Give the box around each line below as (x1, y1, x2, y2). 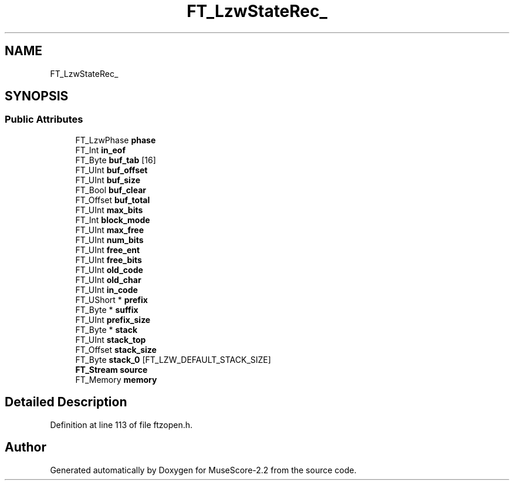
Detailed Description (5, 395, 127, 410)
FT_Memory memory (75, 374, 157, 385)
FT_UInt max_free (75, 224, 144, 235)
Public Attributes (5, 113, 83, 126)
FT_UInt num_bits (75, 234, 144, 245)
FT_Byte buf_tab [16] (75, 154, 156, 165)
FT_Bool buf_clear (75, 184, 146, 195)
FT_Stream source (75, 364, 148, 375)
